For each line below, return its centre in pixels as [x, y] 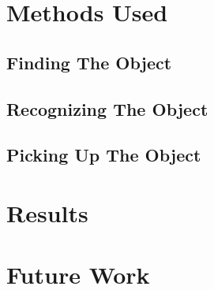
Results [47, 212]
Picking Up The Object [104, 155]
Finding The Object [89, 62]
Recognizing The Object [107, 108]
